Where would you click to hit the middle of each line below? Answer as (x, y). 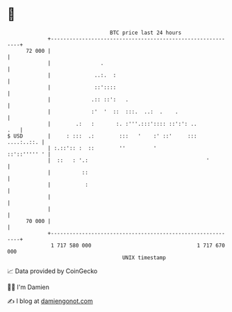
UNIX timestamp (144, 257)
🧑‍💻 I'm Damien (28, 287)
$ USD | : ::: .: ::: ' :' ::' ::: (102, 136)
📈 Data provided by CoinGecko (52, 271)
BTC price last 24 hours (146, 33)
